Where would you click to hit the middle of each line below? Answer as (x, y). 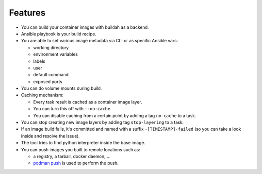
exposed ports (48, 81)
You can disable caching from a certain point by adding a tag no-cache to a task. (115, 115)
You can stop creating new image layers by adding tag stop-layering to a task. (102, 122)
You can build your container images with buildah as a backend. (85, 27)
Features (27, 13)
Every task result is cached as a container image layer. (88, 102)
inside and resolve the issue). (50, 136)
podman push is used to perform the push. (76, 163)
